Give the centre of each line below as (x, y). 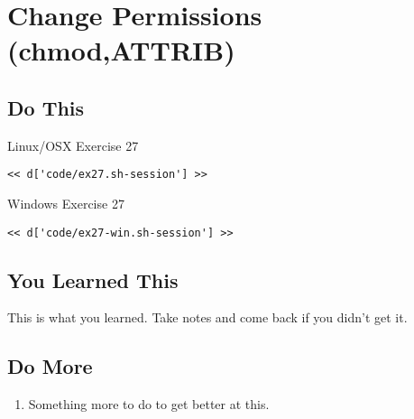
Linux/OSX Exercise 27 (73, 145)
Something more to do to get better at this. (149, 404)
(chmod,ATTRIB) (121, 50)
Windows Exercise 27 (66, 204)
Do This (46, 107)
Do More (50, 366)
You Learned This (93, 279)
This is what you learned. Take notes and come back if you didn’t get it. (207, 317)
